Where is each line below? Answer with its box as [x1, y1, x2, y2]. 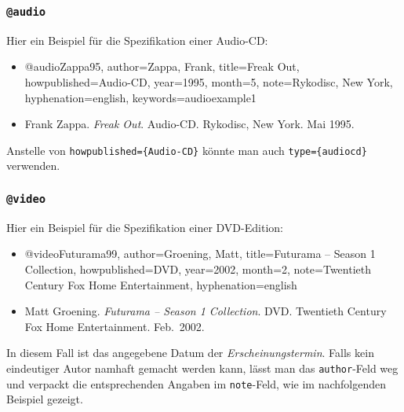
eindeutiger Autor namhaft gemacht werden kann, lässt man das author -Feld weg [6, 359, 399, 376]
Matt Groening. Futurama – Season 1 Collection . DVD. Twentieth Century [24, 303, 387, 319]
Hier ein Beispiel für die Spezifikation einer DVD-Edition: [6, 219, 283, 235]
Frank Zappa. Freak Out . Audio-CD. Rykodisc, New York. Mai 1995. [24, 116, 355, 132]
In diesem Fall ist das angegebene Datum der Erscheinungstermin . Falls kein [6, 344, 374, 361]
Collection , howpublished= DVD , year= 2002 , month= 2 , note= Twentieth [24, 260, 371, 277]
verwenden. [6, 157, 60, 174]
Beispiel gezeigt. [6, 391, 83, 407]
